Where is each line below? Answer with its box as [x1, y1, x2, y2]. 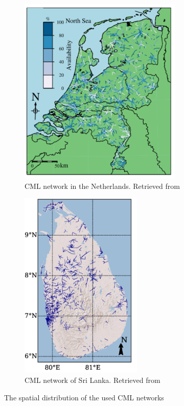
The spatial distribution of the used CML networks [4, 392, 164, 402]
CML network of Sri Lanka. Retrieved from [25, 375, 160, 385]
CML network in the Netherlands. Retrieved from [25, 180, 180, 191]
